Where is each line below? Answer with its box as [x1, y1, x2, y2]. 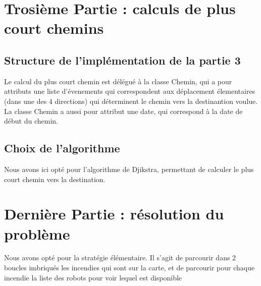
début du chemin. [4, 116, 58, 126]
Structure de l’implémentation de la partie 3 [4, 52, 241, 68]
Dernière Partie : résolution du [4, 203, 224, 224]
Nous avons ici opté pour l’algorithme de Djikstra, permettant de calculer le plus [4, 163, 254, 174]
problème [4, 223, 70, 244]
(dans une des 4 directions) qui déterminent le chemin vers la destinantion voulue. [4, 95, 258, 106]
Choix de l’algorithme [4, 140, 120, 156]
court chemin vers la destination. [4, 174, 106, 184]
